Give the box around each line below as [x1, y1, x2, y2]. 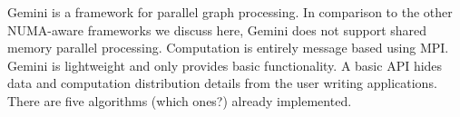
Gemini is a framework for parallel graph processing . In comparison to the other [7, 3, 453, 21]
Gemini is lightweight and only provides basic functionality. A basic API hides [7, 55, 443, 74]
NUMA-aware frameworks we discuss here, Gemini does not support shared [7, 20, 427, 39]
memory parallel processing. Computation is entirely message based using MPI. [7, 38, 449, 57]
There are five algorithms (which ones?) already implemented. [7, 91, 352, 110]
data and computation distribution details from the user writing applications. [7, 73, 437, 93]
